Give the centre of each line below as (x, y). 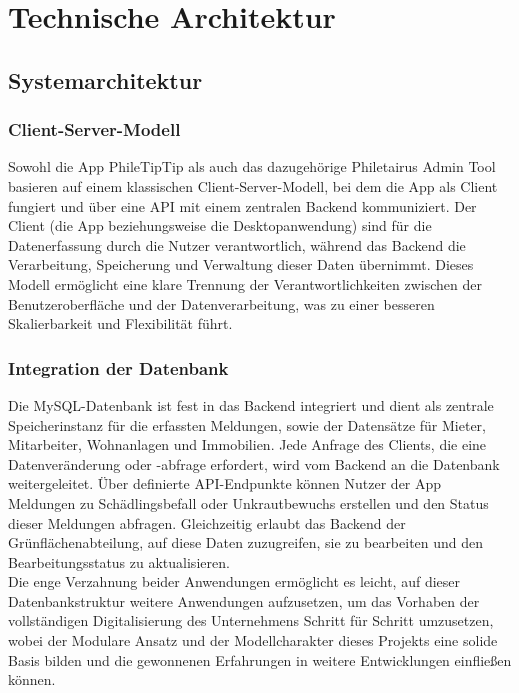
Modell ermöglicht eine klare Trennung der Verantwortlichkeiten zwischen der (245, 283)
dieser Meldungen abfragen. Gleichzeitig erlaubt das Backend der (207, 522)
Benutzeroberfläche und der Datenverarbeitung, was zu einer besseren (221, 303)
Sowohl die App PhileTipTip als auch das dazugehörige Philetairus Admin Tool (252, 166)
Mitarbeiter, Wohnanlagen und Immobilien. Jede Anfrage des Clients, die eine (247, 444)
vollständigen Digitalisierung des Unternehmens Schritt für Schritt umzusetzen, (251, 620)
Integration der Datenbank (118, 367)
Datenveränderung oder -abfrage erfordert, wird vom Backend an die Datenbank (254, 463)
